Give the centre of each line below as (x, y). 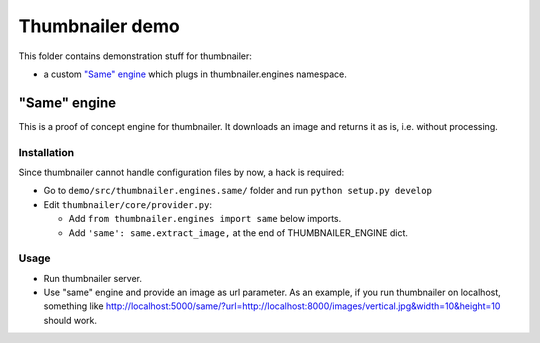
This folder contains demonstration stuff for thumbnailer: (135, 56)
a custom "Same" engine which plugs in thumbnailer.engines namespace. (195, 74)
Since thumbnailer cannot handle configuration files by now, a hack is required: (181, 172)
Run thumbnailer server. (92, 278)
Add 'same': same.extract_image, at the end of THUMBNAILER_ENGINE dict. (238, 232)
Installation (46, 152)
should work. (70, 320)
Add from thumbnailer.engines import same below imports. (205, 219)
